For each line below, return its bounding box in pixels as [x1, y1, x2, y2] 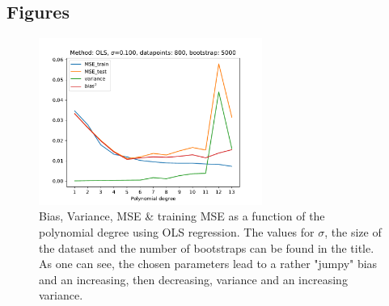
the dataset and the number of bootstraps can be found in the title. [39, 239, 374, 256]
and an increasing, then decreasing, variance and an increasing [39, 270, 348, 287]
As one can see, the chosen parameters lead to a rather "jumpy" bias [39, 255, 378, 272]
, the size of [324, 224, 382, 241]
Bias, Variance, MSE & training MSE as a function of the [39, 207, 325, 224]
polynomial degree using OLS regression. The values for [39, 224, 315, 241]
